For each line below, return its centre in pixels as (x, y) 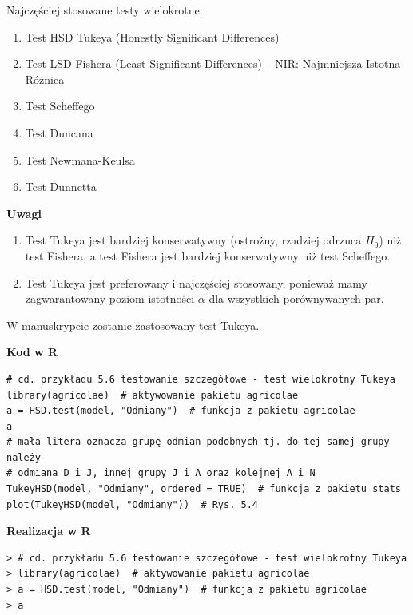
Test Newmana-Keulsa (80, 159)
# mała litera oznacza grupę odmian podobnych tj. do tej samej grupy (198, 442)
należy (24, 457)
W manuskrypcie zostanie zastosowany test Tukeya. (133, 325)
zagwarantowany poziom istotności (110, 298)
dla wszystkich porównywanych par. (296, 298)
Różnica (45, 79)
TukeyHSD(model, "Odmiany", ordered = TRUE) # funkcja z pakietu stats (204, 489)
